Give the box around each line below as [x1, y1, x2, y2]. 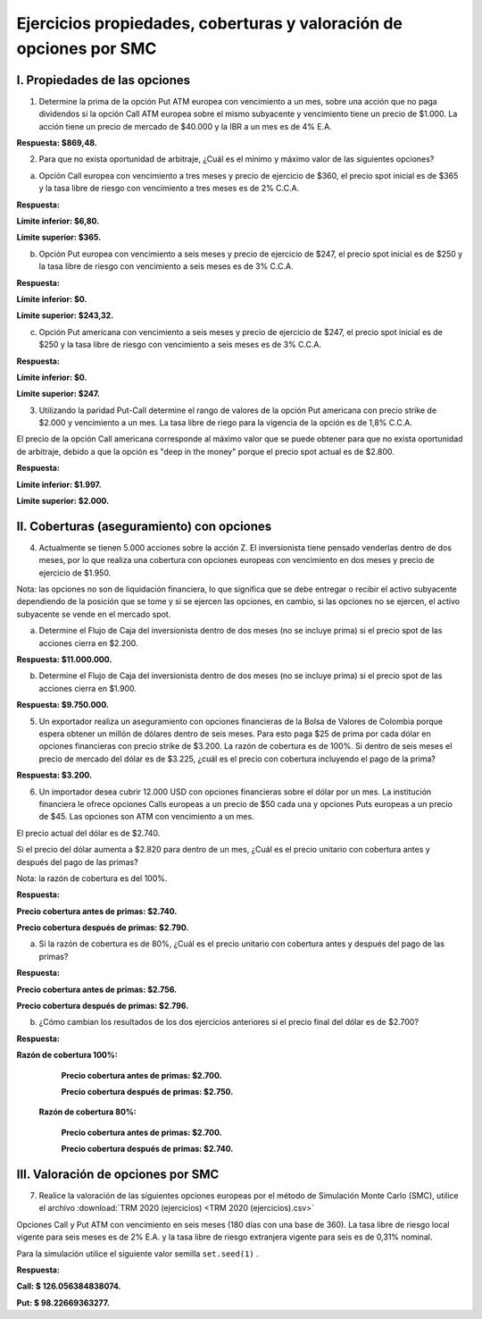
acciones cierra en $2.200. [38, 637, 138, 648]
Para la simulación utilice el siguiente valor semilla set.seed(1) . [16, 1248, 259, 1259]
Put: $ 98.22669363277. [16, 1297, 111, 1308]
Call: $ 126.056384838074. [16, 1281, 121, 1291]
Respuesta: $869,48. [16, 138, 97, 148]
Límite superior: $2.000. [16, 496, 110, 507]
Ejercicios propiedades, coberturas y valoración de [16, 13, 403, 33]
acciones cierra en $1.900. [38, 683, 137, 693]
